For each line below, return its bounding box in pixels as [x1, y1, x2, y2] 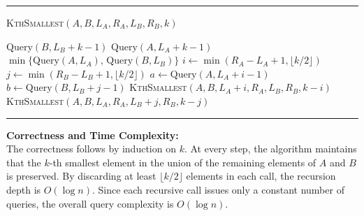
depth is [6, 182, 41, 196]
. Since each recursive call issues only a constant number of [92, 182, 344, 196]
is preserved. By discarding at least [6, 168, 156, 183]
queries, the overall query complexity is [6, 196, 174, 210]
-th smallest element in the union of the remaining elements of [49, 154, 316, 169]
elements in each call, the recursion [186, 168, 336, 183]
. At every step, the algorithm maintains [184, 141, 357, 156]
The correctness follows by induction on [6, 141, 176, 156]
